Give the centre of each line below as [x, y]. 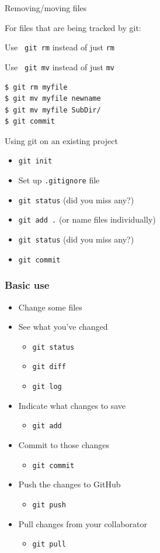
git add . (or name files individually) [87, 219]
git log [47, 387]
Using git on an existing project [61, 140]
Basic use [27, 285]
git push [49, 505]
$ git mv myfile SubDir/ [53, 110]
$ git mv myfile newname [53, 99]
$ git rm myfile [36, 87]
